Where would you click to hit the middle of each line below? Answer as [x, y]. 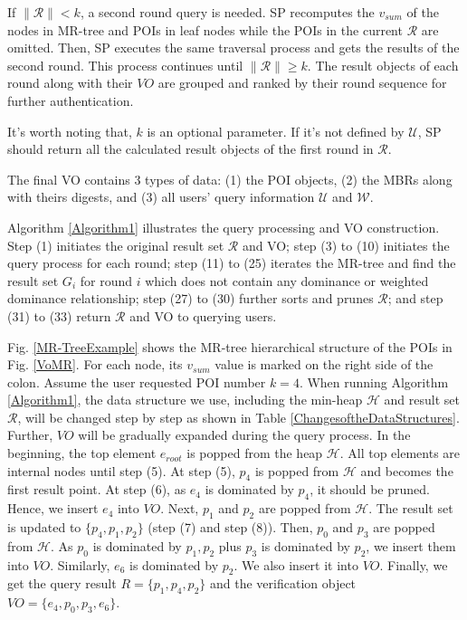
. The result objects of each [383, 65]
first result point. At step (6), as [97, 489]
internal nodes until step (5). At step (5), [121, 470]
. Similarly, [80, 564]
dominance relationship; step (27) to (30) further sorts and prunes [191, 298]
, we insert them [411, 545]
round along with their [70, 83]
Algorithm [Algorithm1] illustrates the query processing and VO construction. [224, 227]
